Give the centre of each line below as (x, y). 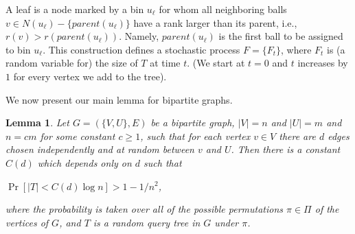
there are (297, 136)
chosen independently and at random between (100, 149)
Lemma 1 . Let (37, 122)
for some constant (78, 136)
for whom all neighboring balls (223, 9)
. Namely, (139, 36)
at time (165, 63)
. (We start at (216, 63)
